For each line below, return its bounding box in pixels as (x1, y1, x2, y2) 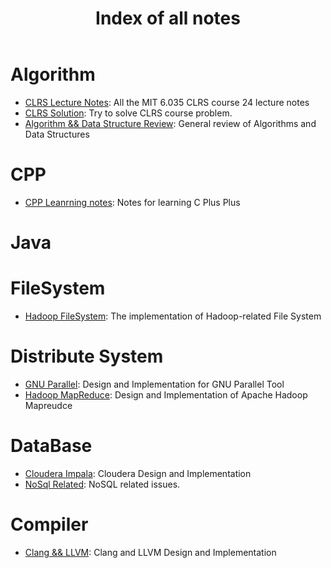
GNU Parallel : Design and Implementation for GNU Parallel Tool (24, 378, 285, 390)
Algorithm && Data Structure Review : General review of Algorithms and (24, 117, 317, 129)
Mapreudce (24, 399, 73, 411)
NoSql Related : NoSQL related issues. (24, 478, 181, 490)
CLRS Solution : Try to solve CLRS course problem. (24, 107, 233, 119)
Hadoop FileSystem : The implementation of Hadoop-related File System (24, 310, 322, 322)
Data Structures (24, 128, 90, 140)
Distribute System (10, 345, 164, 368)
